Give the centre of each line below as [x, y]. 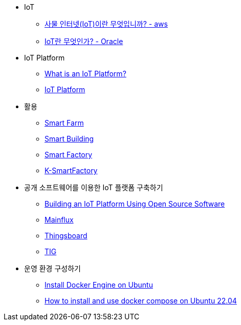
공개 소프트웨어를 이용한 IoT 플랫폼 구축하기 [94, 187]
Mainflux [59, 220]
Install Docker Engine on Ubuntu [99, 285]
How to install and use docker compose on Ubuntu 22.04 [141, 301]
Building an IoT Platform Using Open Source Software [135, 204]
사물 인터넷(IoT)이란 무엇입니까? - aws [106, 24]
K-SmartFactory [71, 170]
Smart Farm [64, 123]
